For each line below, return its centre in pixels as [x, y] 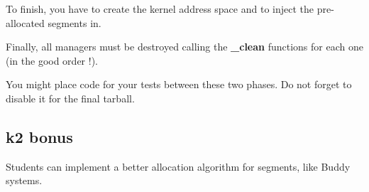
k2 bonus [39, 136]
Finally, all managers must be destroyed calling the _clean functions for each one [184, 47]
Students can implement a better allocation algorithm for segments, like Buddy [178, 166]
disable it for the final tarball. [70, 98]
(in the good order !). [52, 60]
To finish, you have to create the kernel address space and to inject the [160, 9]
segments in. [75, 22]
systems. [24, 180]
